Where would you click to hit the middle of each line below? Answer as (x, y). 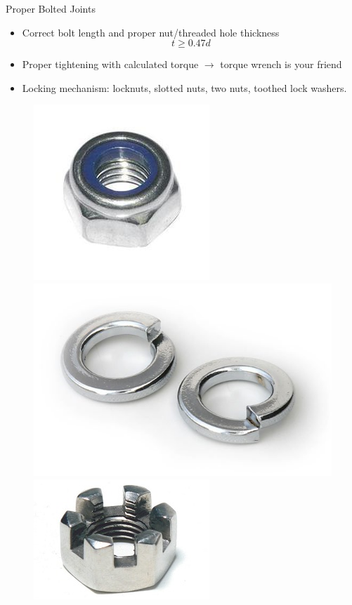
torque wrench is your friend (281, 64)
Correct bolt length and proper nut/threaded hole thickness (151, 32)
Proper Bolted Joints (51, 8)
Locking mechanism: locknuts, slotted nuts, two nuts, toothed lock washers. (184, 87)
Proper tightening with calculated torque (110, 64)
